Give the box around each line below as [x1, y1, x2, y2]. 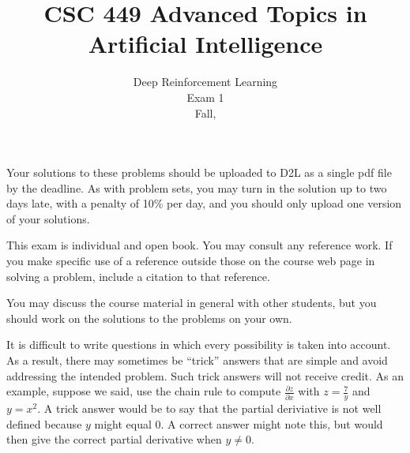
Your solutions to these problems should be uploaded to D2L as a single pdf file [6, 164, 392, 181]
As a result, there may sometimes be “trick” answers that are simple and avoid [6, 352, 388, 369]
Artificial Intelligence [88, 28, 323, 60]
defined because [6, 415, 82, 432]
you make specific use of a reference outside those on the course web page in [6, 253, 375, 269]
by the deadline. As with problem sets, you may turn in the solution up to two [6, 179, 387, 196]
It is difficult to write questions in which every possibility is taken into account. [6, 336, 391, 353]
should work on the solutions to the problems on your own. [6, 309, 292, 326]
